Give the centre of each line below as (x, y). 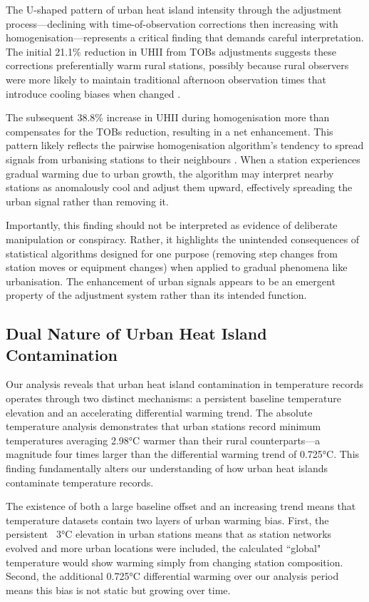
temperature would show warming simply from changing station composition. (175, 562)
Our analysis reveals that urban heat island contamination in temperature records (184, 384)
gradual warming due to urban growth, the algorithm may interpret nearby (170, 173)
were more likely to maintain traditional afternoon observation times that (166, 79)
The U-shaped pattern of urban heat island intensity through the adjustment (174, 9)
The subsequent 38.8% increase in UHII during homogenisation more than (168, 117)
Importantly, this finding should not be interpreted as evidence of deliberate (172, 225)
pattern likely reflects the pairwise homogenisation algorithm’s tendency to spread (185, 145)
